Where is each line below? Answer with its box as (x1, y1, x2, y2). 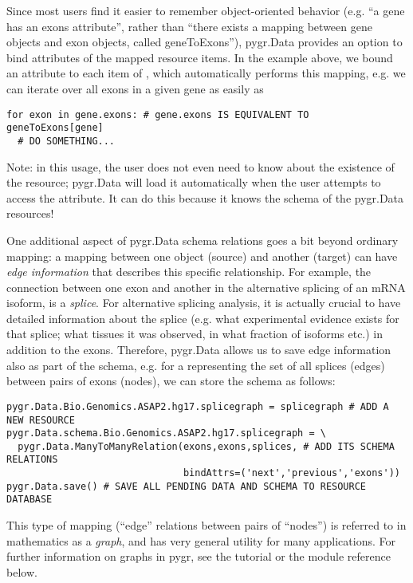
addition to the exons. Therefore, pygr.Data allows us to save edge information (6, 341, 391, 358)
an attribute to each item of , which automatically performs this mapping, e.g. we (6, 65, 406, 81)
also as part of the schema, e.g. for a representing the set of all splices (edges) (6, 356, 385, 373)
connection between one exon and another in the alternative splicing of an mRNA (6, 278, 406, 295)
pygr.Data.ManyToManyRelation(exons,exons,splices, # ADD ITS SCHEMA (18, 440, 395, 452)
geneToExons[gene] (6, 122, 104, 134)
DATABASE (6, 494, 53, 506)
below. (6, 563, 37, 580)
